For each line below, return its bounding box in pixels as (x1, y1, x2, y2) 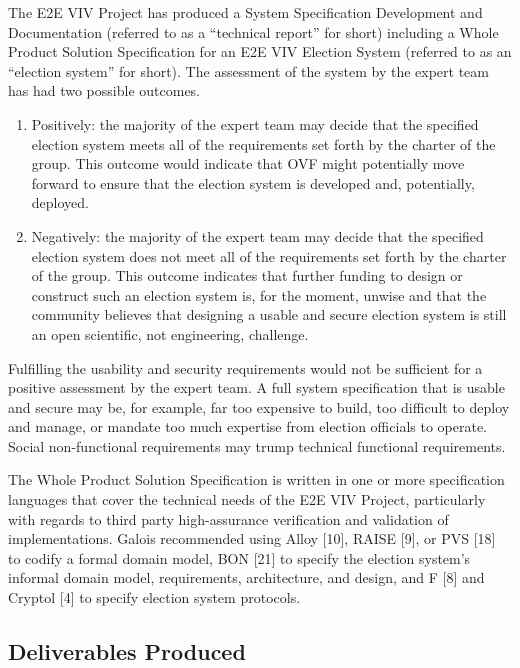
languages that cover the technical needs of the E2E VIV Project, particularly (8, 489, 486, 510)
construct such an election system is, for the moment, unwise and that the (31, 284, 487, 305)
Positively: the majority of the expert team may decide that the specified (31, 113, 479, 134)
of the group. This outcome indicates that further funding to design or (31, 265, 463, 286)
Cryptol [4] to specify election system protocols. (8, 587, 301, 608)
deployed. (31, 192, 89, 213)
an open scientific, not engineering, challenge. (31, 323, 309, 344)
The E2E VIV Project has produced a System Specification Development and (8, 2, 483, 22)
